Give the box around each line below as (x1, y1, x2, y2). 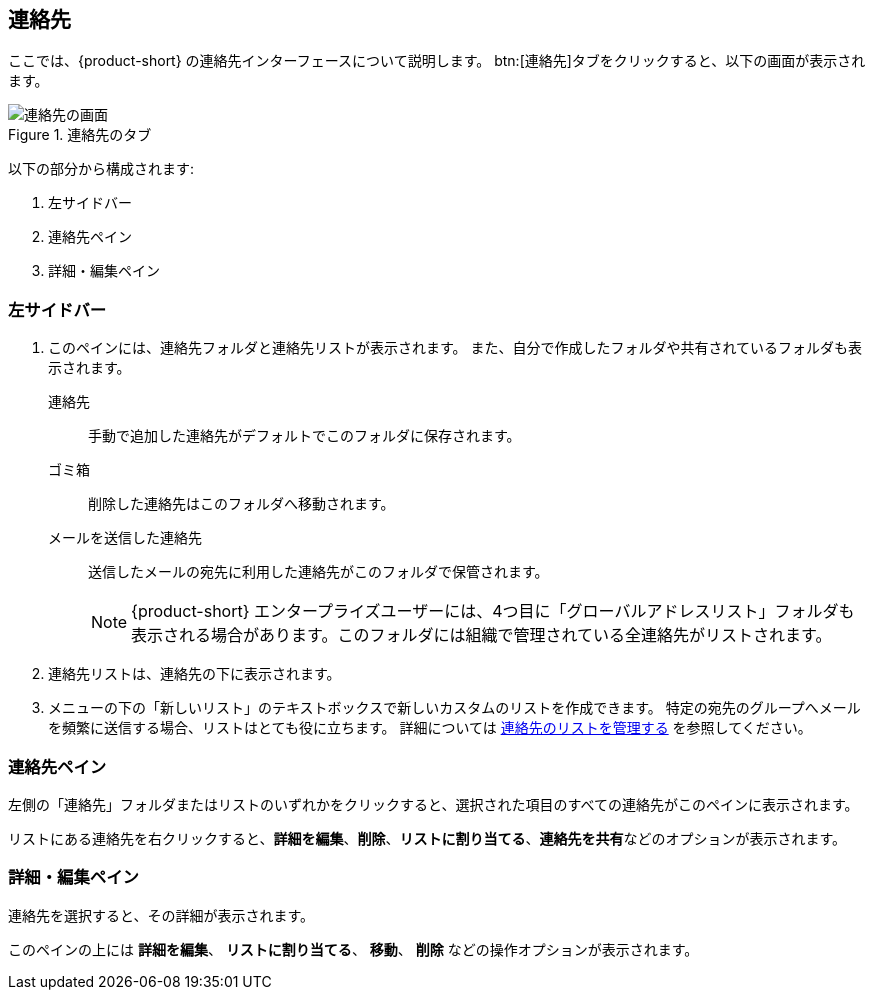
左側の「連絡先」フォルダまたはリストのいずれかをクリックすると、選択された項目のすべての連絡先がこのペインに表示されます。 (8, 795, 859, 813)
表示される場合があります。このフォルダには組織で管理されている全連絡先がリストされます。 (131, 625, 832, 646)
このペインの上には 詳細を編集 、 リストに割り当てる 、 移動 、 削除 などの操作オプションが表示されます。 (8, 940, 699, 958)
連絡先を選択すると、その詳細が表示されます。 (8, 906, 315, 924)
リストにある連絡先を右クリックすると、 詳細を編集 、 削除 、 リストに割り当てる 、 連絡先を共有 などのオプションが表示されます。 (8, 829, 847, 847)
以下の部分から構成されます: (8, 160, 195, 178)
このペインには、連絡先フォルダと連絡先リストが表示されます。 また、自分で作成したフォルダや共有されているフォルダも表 (48, 339, 863, 357)
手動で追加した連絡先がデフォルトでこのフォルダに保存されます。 (88, 427, 521, 445)
